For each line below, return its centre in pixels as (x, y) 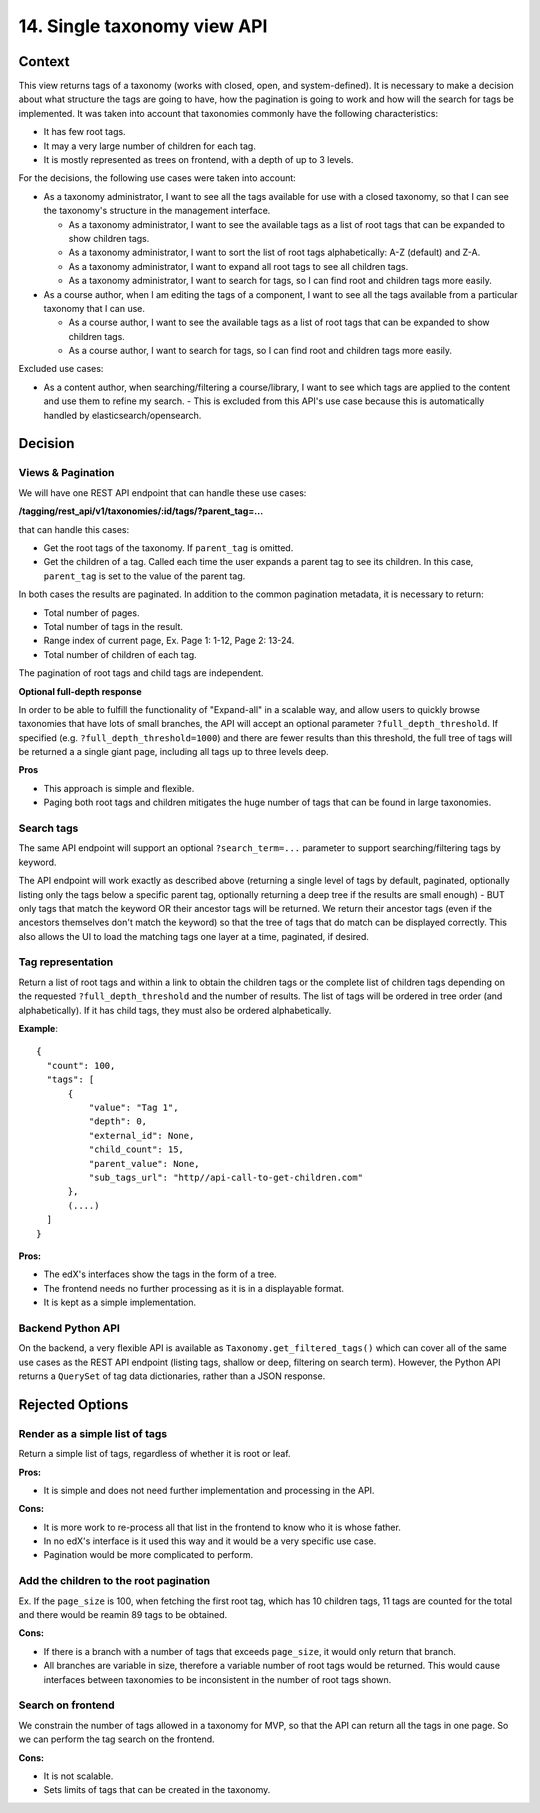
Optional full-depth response (80, 691)
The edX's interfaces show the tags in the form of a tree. (160, 1274)
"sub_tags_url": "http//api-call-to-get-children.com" (226, 1177)
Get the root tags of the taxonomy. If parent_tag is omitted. (168, 547)
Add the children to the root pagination (114, 1581)
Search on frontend (66, 1705)
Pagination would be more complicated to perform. (148, 1555)
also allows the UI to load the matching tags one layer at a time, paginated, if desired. (194, 936)
